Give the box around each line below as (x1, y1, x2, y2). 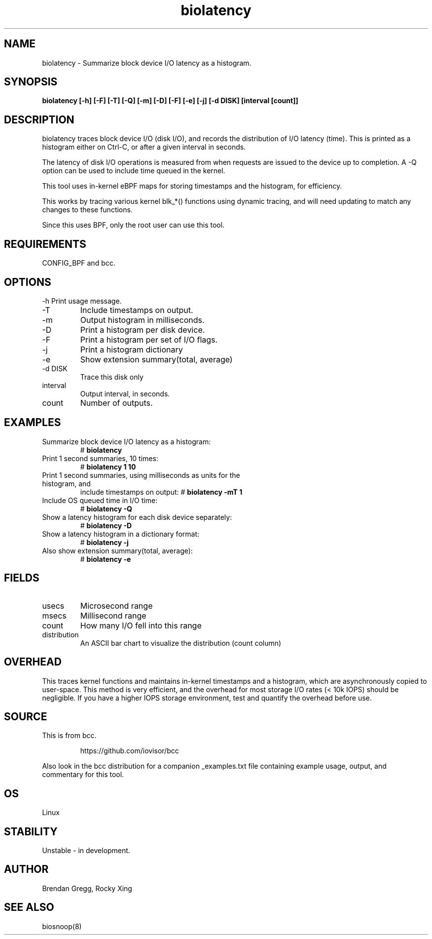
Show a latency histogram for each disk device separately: (42, 512, 232, 521)
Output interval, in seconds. (80, 389, 170, 398)
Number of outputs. (80, 397, 153, 408)
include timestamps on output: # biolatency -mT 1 (80, 487, 243, 496)
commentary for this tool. (42, 770, 124, 779)
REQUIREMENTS (4, 237, 86, 250)
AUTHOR (4, 863, 49, 876)
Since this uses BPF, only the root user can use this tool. (42, 221, 225, 230)
